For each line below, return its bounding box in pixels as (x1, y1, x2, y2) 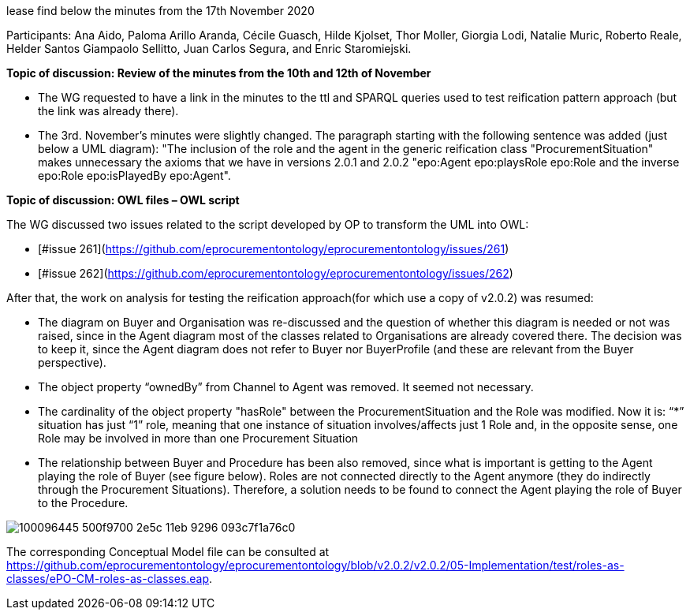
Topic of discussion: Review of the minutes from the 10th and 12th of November (6, 66, 431, 80)
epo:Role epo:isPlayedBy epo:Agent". (38, 169, 231, 182)
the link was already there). (38, 104, 179, 118)
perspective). (38, 356, 106, 369)
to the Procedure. (38, 496, 129, 510)
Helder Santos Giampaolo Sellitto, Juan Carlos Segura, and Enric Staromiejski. (6, 42, 412, 55)
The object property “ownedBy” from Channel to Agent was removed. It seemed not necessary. (38, 380, 534, 394)
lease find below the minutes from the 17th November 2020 (6, 4, 315, 17)
